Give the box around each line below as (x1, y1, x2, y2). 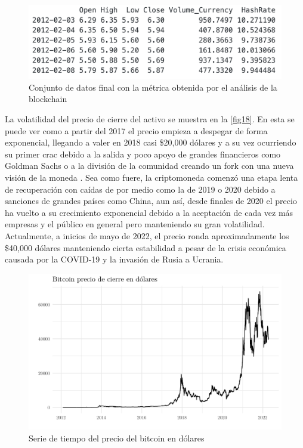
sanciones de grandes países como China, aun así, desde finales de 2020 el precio (5, 194, 297, 207)
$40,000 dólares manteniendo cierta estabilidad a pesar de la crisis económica (5, 241, 286, 254)
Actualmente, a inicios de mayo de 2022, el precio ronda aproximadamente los (5, 229, 289, 242)
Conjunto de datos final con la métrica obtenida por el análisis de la (29, 81, 277, 93)
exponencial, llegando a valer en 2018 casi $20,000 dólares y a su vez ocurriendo (5, 136, 296, 149)
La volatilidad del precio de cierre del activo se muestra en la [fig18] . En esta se (5, 113, 295, 125)
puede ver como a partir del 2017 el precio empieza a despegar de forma (5, 124, 268, 137)
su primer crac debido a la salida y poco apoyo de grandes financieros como (5, 147, 281, 160)
